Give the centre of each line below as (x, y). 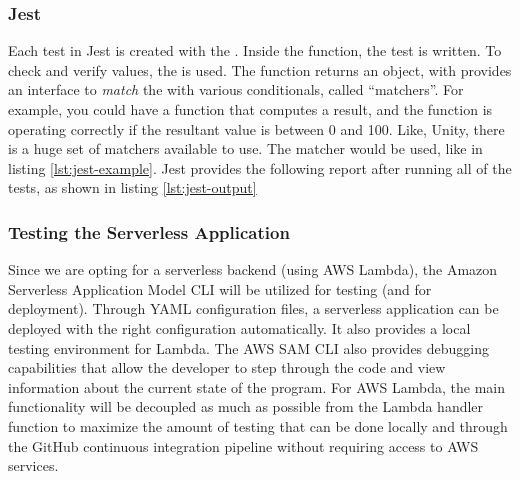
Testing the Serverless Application (149, 231)
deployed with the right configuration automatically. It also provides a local (239, 327)
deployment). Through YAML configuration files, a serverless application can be (253, 308)
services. (33, 465)
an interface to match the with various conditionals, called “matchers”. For (236, 89)
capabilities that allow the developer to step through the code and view (227, 367)
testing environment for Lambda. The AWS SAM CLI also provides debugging (249, 347)
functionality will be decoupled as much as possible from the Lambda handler (246, 406)
